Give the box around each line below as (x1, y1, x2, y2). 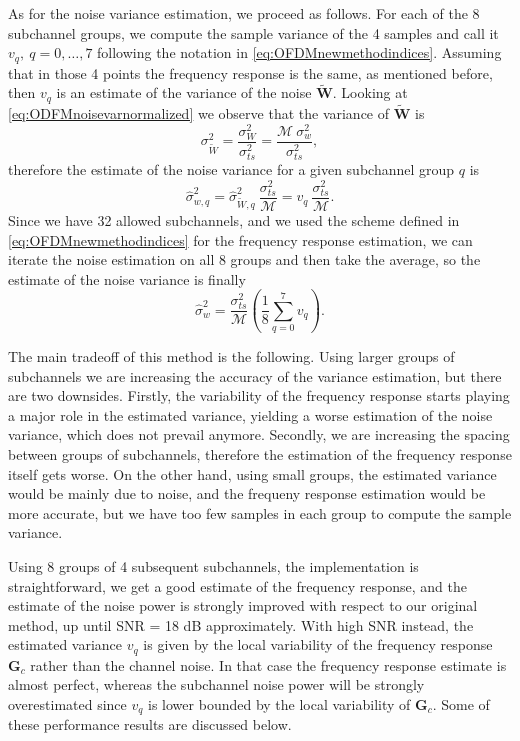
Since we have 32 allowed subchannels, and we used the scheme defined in (8, 209, 460, 230)
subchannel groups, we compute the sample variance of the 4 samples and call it (8, 22, 499, 43)
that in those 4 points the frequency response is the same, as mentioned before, (8, 62, 493, 83)
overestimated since (8, 693, 127, 714)
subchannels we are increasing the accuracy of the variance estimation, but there (8, 365, 502, 386)
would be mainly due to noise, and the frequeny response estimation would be (8, 483, 486, 504)
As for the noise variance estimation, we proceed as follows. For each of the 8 (8, 3, 480, 23)
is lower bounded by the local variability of (148, 693, 411, 714)
